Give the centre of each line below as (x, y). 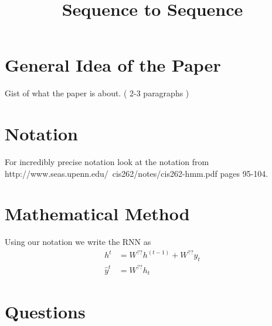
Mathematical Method (97, 214)
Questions (45, 311)
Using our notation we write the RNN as (78, 242)
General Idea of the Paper (113, 65)
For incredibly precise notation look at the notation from (107, 162)
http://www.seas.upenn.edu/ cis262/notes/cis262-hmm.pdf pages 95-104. (137, 173)
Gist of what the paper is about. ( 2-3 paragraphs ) (97, 93)
